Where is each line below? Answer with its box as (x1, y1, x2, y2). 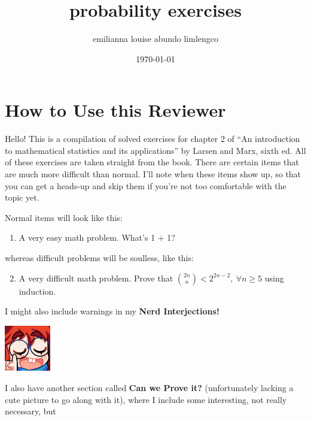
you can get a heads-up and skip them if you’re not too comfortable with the (5, 179, 286, 192)
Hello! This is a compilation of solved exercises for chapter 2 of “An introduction (5, 132, 300, 145)
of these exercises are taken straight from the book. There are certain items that (5, 156, 299, 168)
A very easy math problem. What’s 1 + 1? (19, 231, 175, 244)
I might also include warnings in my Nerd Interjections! (5, 305, 219, 317)
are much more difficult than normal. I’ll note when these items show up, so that (5, 168, 301, 180)
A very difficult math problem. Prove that (19, 271, 173, 284)
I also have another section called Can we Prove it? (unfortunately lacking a (5, 381, 294, 393)
